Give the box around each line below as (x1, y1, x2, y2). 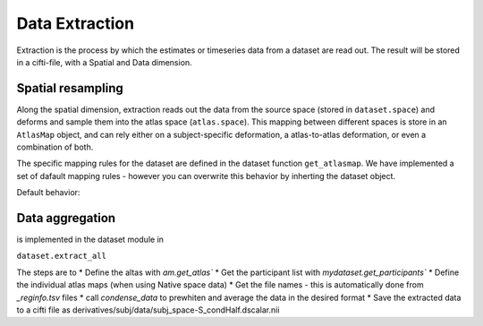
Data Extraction (16, 13, 134, 33)
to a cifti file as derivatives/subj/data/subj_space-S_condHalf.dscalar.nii (16, 305, 280, 315)
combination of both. (16, 142, 94, 152)
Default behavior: (16, 187, 80, 198)
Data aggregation (16, 210, 116, 226)
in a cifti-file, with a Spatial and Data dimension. (16, 56, 192, 67)
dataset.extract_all (16, 251, 107, 262)
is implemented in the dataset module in (16, 234, 165, 245)
